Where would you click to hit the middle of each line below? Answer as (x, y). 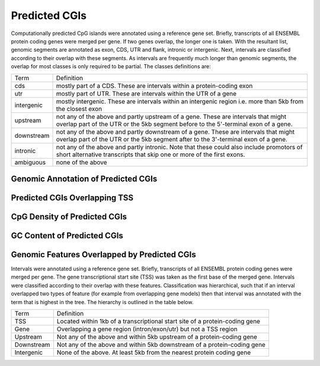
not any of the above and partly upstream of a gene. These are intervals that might (171, 116)
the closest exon (79, 109)
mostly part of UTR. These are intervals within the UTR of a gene (146, 93)
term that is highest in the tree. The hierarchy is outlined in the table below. (102, 302)
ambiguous (30, 162)
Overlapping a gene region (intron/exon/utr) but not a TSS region (147, 329)
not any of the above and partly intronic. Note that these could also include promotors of (179, 147)
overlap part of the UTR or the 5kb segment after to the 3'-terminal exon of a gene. (172, 139)
